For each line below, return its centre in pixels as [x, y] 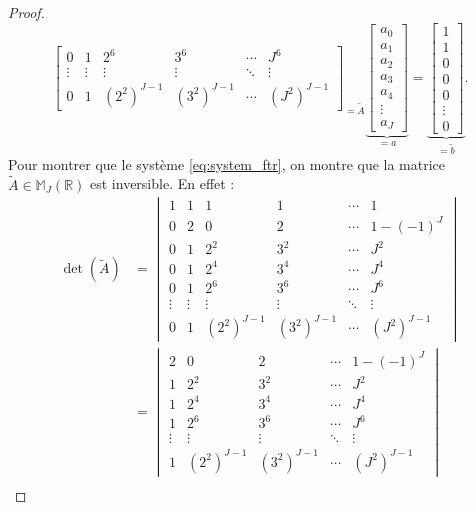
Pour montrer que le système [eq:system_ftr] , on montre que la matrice [227, 163]
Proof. [26, 12]
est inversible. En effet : [162, 183]
